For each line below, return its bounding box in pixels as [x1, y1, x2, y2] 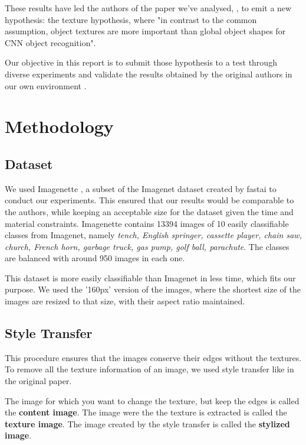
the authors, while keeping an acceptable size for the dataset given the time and [5, 205, 294, 217]
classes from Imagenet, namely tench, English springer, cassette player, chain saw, [5, 229, 302, 241]
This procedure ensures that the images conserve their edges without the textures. [5, 351, 302, 363]
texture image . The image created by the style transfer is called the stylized [5, 417, 290, 430]
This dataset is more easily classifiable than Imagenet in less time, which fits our [5, 271, 296, 284]
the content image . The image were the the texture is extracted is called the [5, 406, 287, 418]
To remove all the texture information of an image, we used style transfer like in [5, 363, 294, 375]
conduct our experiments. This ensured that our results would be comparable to [5, 194, 294, 206]
